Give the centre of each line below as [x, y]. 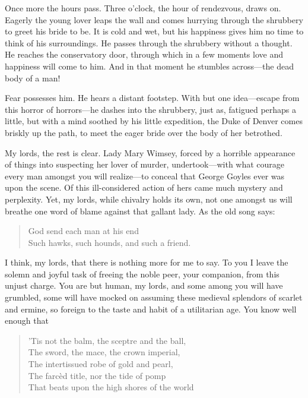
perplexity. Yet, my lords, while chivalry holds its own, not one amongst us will [149, 199]
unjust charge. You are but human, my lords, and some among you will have [144, 285]
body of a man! [33, 78]
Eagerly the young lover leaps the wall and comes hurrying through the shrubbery [154, 19]
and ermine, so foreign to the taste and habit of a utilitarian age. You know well [151, 309]
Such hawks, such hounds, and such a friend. [109, 242]
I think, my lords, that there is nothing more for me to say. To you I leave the [147, 262]
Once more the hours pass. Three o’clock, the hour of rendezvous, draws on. [143, 8]
